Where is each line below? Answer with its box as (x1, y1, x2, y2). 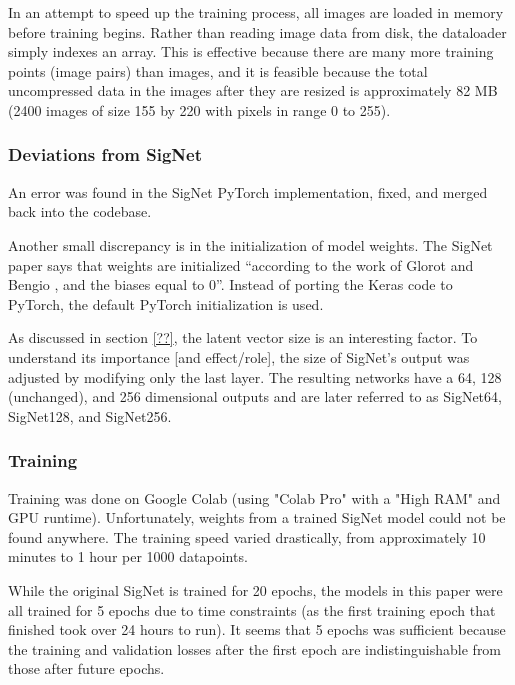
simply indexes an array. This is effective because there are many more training (8, 41, 494, 62)
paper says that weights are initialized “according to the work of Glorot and (8, 254, 474, 275)
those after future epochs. (8, 658, 165, 679)
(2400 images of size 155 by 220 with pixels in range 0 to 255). (8, 99, 391, 120)
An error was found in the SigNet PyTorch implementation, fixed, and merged (8, 181, 488, 202)
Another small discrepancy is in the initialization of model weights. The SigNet (8, 234, 493, 255)
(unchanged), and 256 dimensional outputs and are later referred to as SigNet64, (8, 386, 502, 407)
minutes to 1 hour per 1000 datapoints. (8, 546, 248, 567)
